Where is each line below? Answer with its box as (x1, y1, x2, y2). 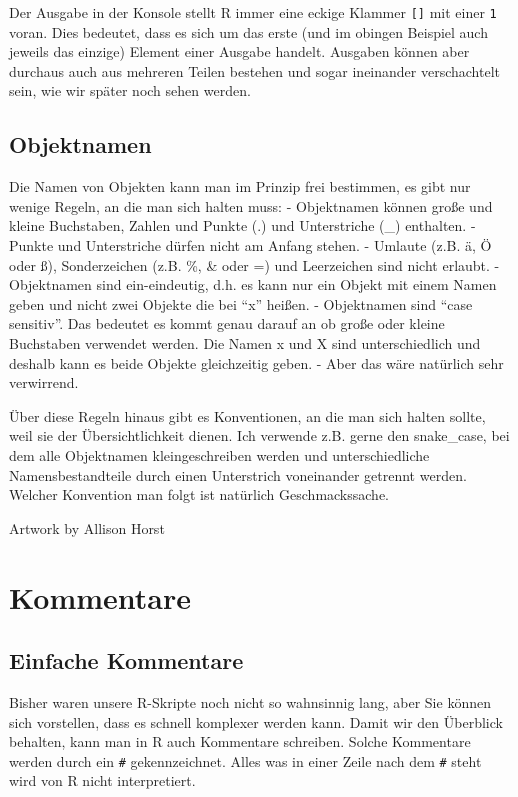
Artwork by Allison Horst (9, 517, 165, 538)
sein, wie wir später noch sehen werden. (9, 80, 251, 101)
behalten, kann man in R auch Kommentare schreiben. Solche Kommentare (9, 731, 471, 752)
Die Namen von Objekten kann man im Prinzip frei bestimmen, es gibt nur (9, 176, 471, 197)
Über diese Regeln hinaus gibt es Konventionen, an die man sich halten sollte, (9, 405, 486, 426)
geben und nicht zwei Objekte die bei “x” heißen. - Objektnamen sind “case (9, 293, 473, 314)
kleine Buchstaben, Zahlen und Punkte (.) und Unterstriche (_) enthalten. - (9, 215, 476, 236)
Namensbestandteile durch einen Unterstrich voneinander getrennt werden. (9, 464, 467, 485)
